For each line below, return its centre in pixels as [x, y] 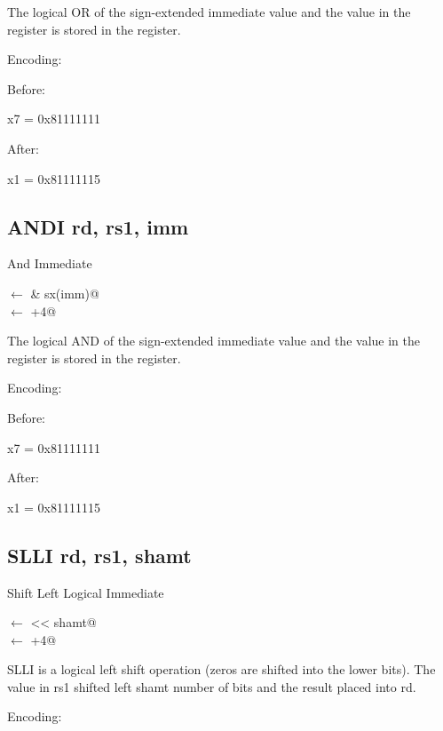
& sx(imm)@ [65, 293]
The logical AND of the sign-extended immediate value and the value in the [214, 341]
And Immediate [50, 263]
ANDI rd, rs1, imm [98, 226]
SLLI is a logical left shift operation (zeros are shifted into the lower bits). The [221, 669]
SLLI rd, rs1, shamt [99, 555]
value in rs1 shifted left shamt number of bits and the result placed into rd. [212, 686]
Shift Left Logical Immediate [86, 592]
